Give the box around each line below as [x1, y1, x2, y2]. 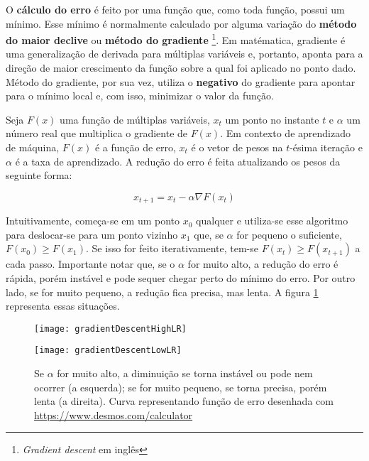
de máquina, [6, 140, 60, 154]
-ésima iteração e [290, 140, 363, 154]
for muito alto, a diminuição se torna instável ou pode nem [57, 366, 313, 381]
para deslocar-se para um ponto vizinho [6, 227, 178, 242]
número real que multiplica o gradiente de [6, 126, 188, 141]
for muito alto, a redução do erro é [187, 256, 338, 271]
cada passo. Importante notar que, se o [6, 256, 175, 271]
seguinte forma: [6, 168, 72, 183]
